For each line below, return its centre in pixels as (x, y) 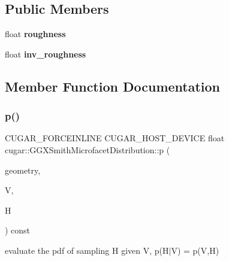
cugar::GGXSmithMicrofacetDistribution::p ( (88, 149)
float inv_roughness (46, 54)
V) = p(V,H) (195, 250)
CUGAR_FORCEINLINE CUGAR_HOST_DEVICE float (115, 138)
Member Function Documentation (113, 86)
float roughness (35, 34)
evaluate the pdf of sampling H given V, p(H (87, 250)
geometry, (23, 170)
